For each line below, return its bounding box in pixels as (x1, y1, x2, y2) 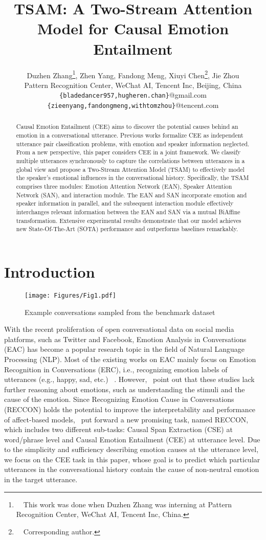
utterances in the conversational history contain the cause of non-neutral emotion (4, 464, 259, 475)
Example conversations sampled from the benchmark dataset (25, 306, 215, 317)
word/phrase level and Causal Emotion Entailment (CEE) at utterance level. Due (4, 434, 260, 444)
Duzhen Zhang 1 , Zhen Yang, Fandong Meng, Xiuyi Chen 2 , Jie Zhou (27, 68, 239, 80)
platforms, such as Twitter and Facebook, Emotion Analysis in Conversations (4, 333, 247, 344)
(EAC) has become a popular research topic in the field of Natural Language (4, 344, 245, 354)
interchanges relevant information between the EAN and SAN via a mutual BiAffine (16, 208, 240, 216)
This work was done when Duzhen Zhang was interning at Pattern (23, 499, 232, 509)
